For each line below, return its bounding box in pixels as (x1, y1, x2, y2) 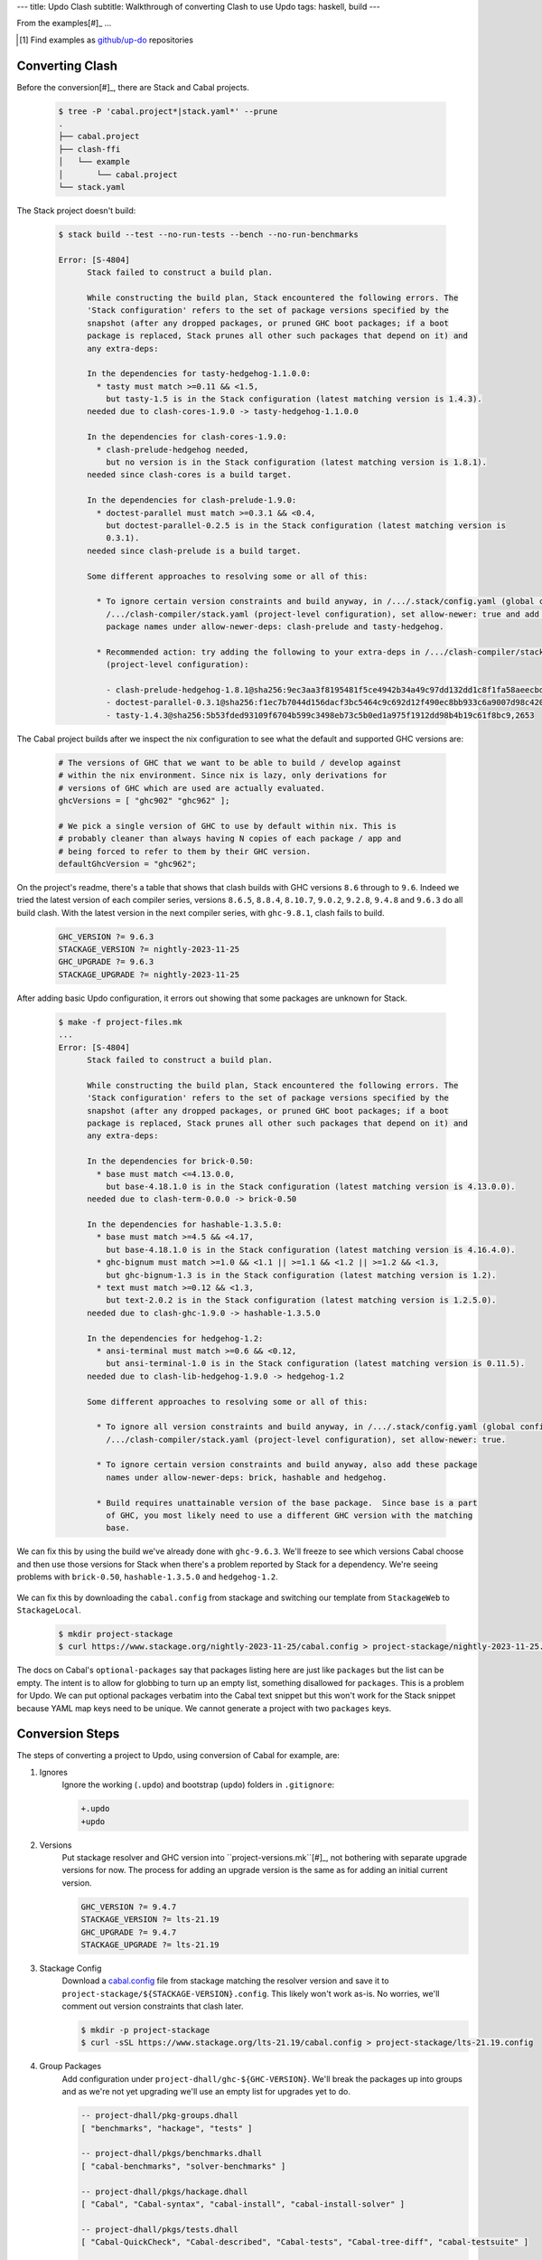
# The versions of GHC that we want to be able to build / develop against (58, 758, 402, 767)
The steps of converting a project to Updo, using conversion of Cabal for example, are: (16, 1750, 341, 1761)
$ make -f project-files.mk (58, 1017, 182, 1027)
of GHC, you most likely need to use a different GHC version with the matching (105, 1511, 473, 1521)
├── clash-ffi (58, 144, 121, 154)
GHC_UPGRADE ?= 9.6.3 (58, 956, 154, 967)
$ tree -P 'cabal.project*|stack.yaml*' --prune (58, 106, 278, 117)
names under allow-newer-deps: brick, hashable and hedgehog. (105, 1472, 388, 1483)
